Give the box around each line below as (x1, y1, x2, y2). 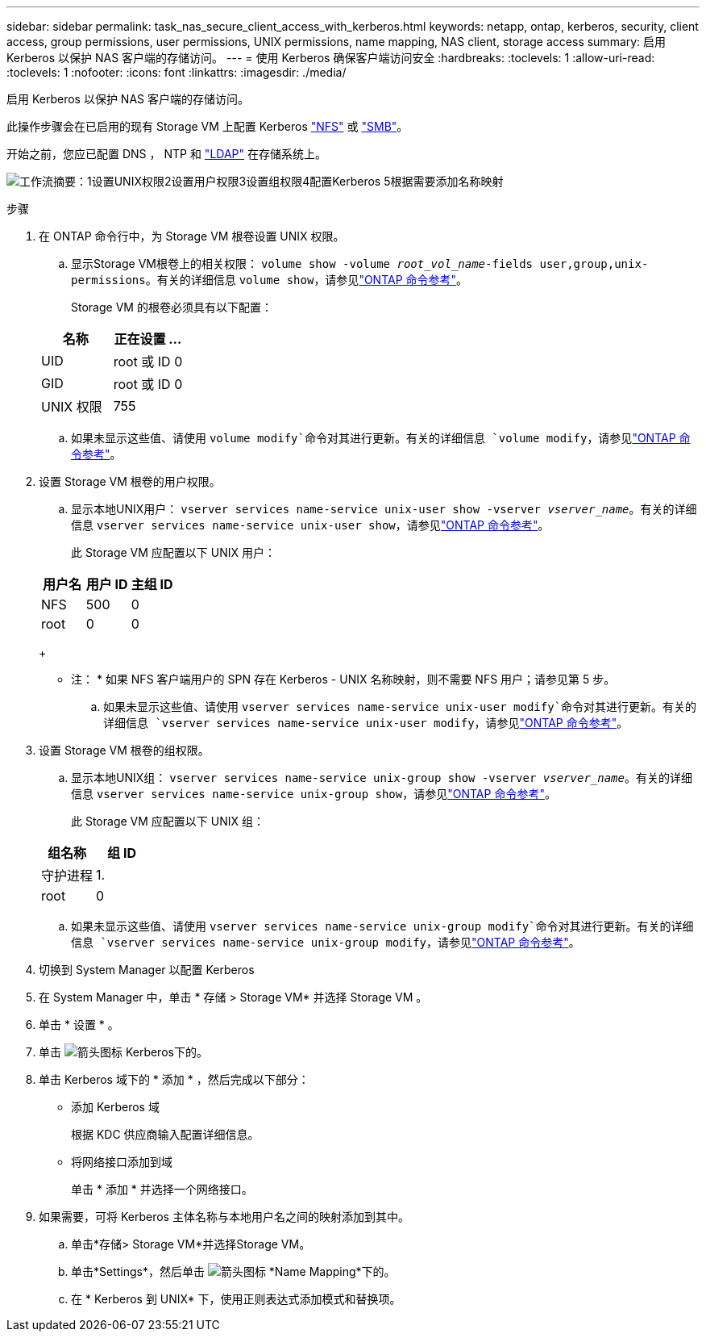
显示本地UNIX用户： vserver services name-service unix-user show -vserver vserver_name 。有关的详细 (71, 502, 697, 516)
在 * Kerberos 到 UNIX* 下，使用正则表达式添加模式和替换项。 (71, 1292, 401, 1306)
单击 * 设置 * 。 (39, 1018, 119, 1031)
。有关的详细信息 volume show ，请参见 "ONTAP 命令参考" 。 (145, 273, 468, 286)
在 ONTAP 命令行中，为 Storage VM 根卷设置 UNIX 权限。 (39, 229, 345, 243)
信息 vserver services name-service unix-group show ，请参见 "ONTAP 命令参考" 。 (71, 787, 556, 801)
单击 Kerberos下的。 (39, 1045, 208, 1059)
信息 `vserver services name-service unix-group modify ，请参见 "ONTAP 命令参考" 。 (71, 935, 580, 949)
